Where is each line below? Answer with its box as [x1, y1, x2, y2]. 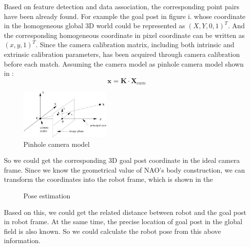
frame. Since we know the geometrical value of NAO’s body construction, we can [4, 164, 245, 175]
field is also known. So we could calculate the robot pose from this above [4, 226, 221, 236]
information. [4, 235, 41, 246]
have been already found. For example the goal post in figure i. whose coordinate [4, 11, 246, 21]
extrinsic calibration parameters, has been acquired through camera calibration [4, 49, 240, 59]
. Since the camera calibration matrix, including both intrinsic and [36, 39, 234, 50]
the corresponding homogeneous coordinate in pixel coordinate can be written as [4, 30, 245, 40]
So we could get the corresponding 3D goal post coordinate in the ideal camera [4, 155, 240, 165]
